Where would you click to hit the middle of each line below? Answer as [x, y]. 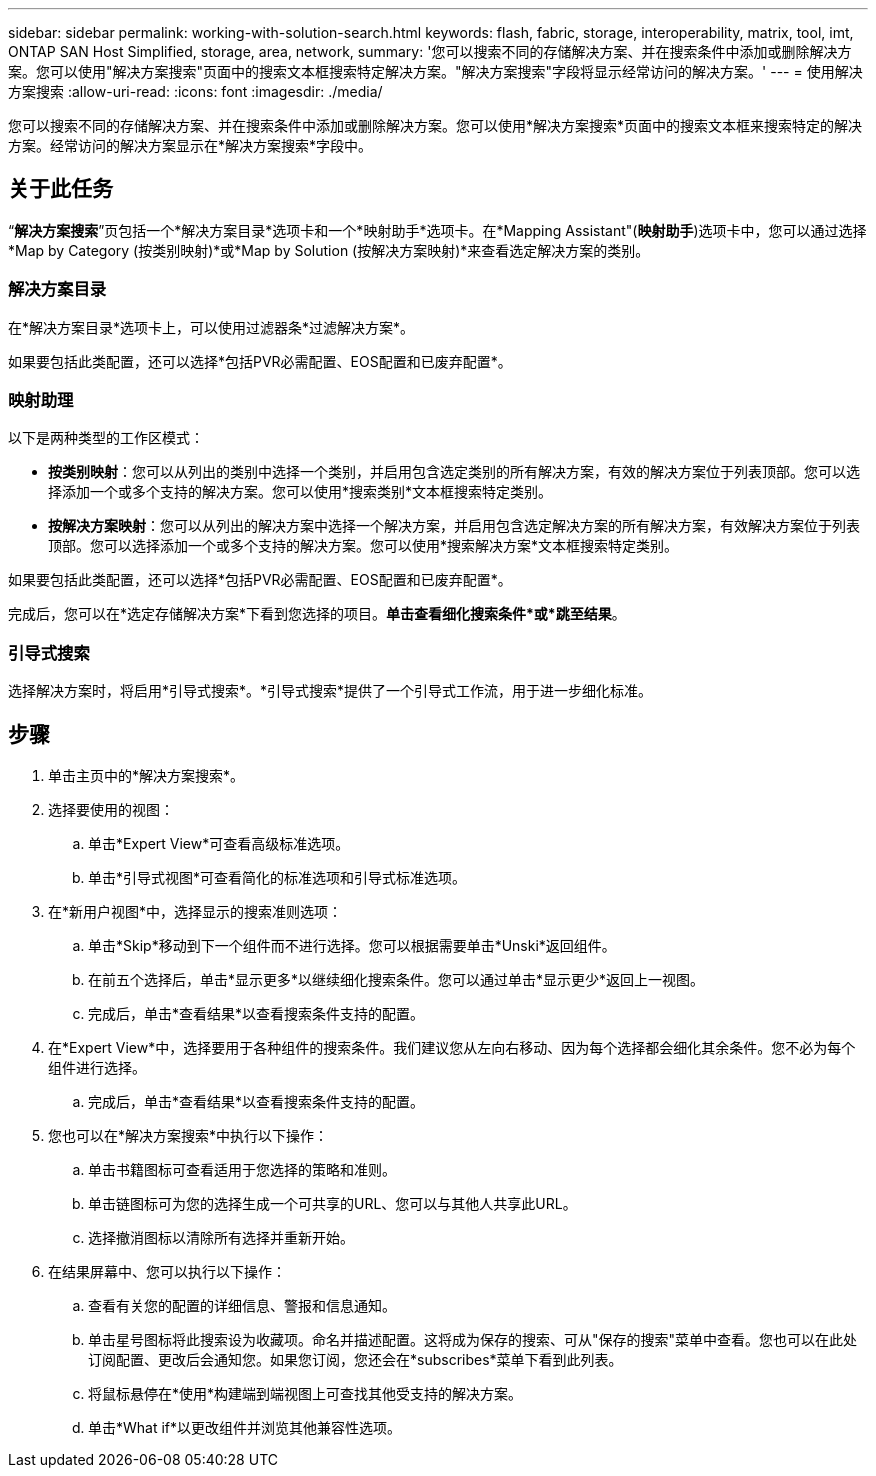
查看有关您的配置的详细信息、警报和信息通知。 [242, 1305]
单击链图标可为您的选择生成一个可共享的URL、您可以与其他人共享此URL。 [332, 1203]
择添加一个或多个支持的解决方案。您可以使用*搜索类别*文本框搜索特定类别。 [300, 492]
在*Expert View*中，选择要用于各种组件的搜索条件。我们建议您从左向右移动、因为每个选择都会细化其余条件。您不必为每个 [452, 1047]
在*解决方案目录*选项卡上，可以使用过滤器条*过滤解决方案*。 [211, 327]
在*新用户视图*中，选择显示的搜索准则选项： [195, 911]
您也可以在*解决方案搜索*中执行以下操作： [188, 1135]
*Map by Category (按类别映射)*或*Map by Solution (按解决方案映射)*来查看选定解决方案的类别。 [329, 250]
